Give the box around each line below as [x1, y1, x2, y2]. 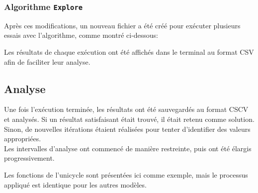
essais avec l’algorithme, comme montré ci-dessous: [4, 30, 159, 40]
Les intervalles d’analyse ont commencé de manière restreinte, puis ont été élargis [4, 143, 252, 153]
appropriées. [4, 133, 41, 144]
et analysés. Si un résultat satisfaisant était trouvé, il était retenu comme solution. [4, 113, 255, 124]
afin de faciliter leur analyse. [4, 56, 90, 67]
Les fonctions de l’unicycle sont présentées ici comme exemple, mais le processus [4, 169, 248, 180]
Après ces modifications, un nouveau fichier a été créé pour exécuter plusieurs [4, 20, 241, 30]
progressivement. [4, 153, 55, 163]
